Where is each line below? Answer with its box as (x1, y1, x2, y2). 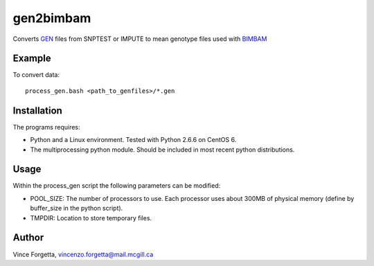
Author (12, 232, 44, 244)
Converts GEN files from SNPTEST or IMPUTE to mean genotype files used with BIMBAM (12, 35, 267, 43)
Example (12, 53, 51, 64)
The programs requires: (12, 123, 80, 131)
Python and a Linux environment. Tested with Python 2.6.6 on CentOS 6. (30, 136, 237, 144)
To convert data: (12, 71, 60, 79)
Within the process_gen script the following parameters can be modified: (12, 181, 221, 190)
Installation (12, 105, 62, 116)
